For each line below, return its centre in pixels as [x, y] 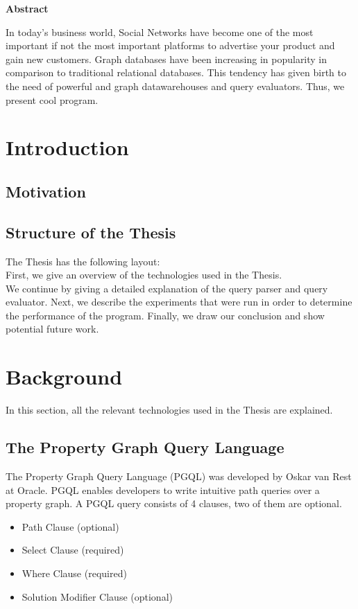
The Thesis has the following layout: [83, 261]
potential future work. [52, 329]
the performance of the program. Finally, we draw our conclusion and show [165, 315]
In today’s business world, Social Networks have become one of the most [160, 32]
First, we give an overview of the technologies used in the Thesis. [144, 275]
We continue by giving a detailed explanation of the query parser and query [167, 288]
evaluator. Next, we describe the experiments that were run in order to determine [179, 302]
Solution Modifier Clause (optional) [97, 596]
